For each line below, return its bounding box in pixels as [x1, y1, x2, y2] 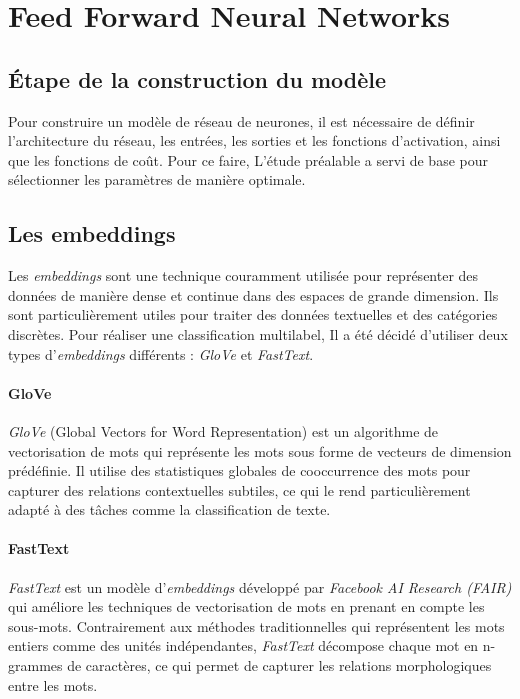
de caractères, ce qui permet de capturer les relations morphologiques [67, 655, 492, 676]
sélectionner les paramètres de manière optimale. [8, 169, 306, 190]
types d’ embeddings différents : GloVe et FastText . [8, 343, 314, 364]
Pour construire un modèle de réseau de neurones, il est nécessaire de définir [8, 110, 475, 131]
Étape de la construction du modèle [8, 63, 387, 94]
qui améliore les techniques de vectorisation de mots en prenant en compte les [8, 596, 485, 617]
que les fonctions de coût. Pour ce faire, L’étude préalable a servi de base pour [8, 149, 488, 170]
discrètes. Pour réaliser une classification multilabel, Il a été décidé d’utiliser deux [8, 323, 508, 344]
